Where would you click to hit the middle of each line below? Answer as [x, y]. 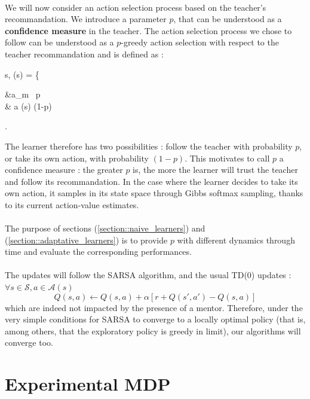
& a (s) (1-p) [28, 106]
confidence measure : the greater [64, 170]
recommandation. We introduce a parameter [86, 19]
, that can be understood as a [228, 19]
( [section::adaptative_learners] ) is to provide [86, 240]
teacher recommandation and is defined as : [84, 54]
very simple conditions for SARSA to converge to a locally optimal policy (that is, [155, 319]
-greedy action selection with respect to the [200, 42]
